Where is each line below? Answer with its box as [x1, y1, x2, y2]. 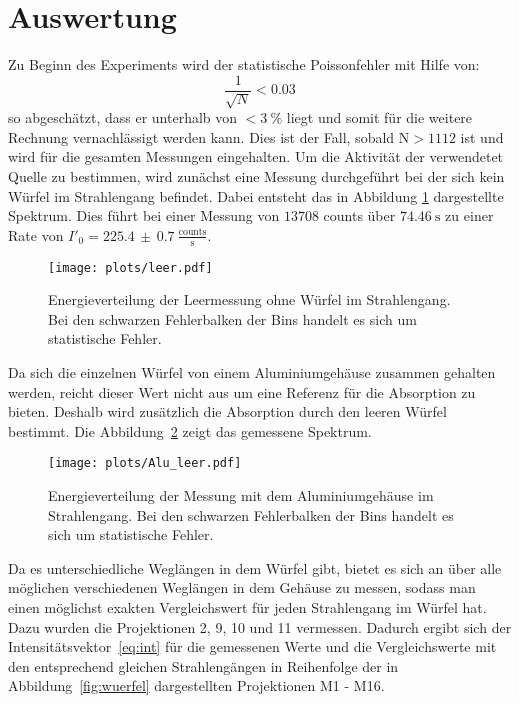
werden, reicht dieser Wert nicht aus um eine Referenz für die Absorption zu [8, 381, 476, 402]
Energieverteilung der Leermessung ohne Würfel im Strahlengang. [48, 289, 451, 310]
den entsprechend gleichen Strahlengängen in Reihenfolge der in [8, 655, 399, 676]
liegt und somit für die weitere [286, 107, 473, 128]
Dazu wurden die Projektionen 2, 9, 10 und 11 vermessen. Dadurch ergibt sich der [8, 616, 512, 637]
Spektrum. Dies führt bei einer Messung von [8, 205, 280, 226]
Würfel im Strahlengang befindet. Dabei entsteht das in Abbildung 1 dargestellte [8, 185, 504, 206]
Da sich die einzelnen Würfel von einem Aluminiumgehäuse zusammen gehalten [8, 362, 496, 382]
